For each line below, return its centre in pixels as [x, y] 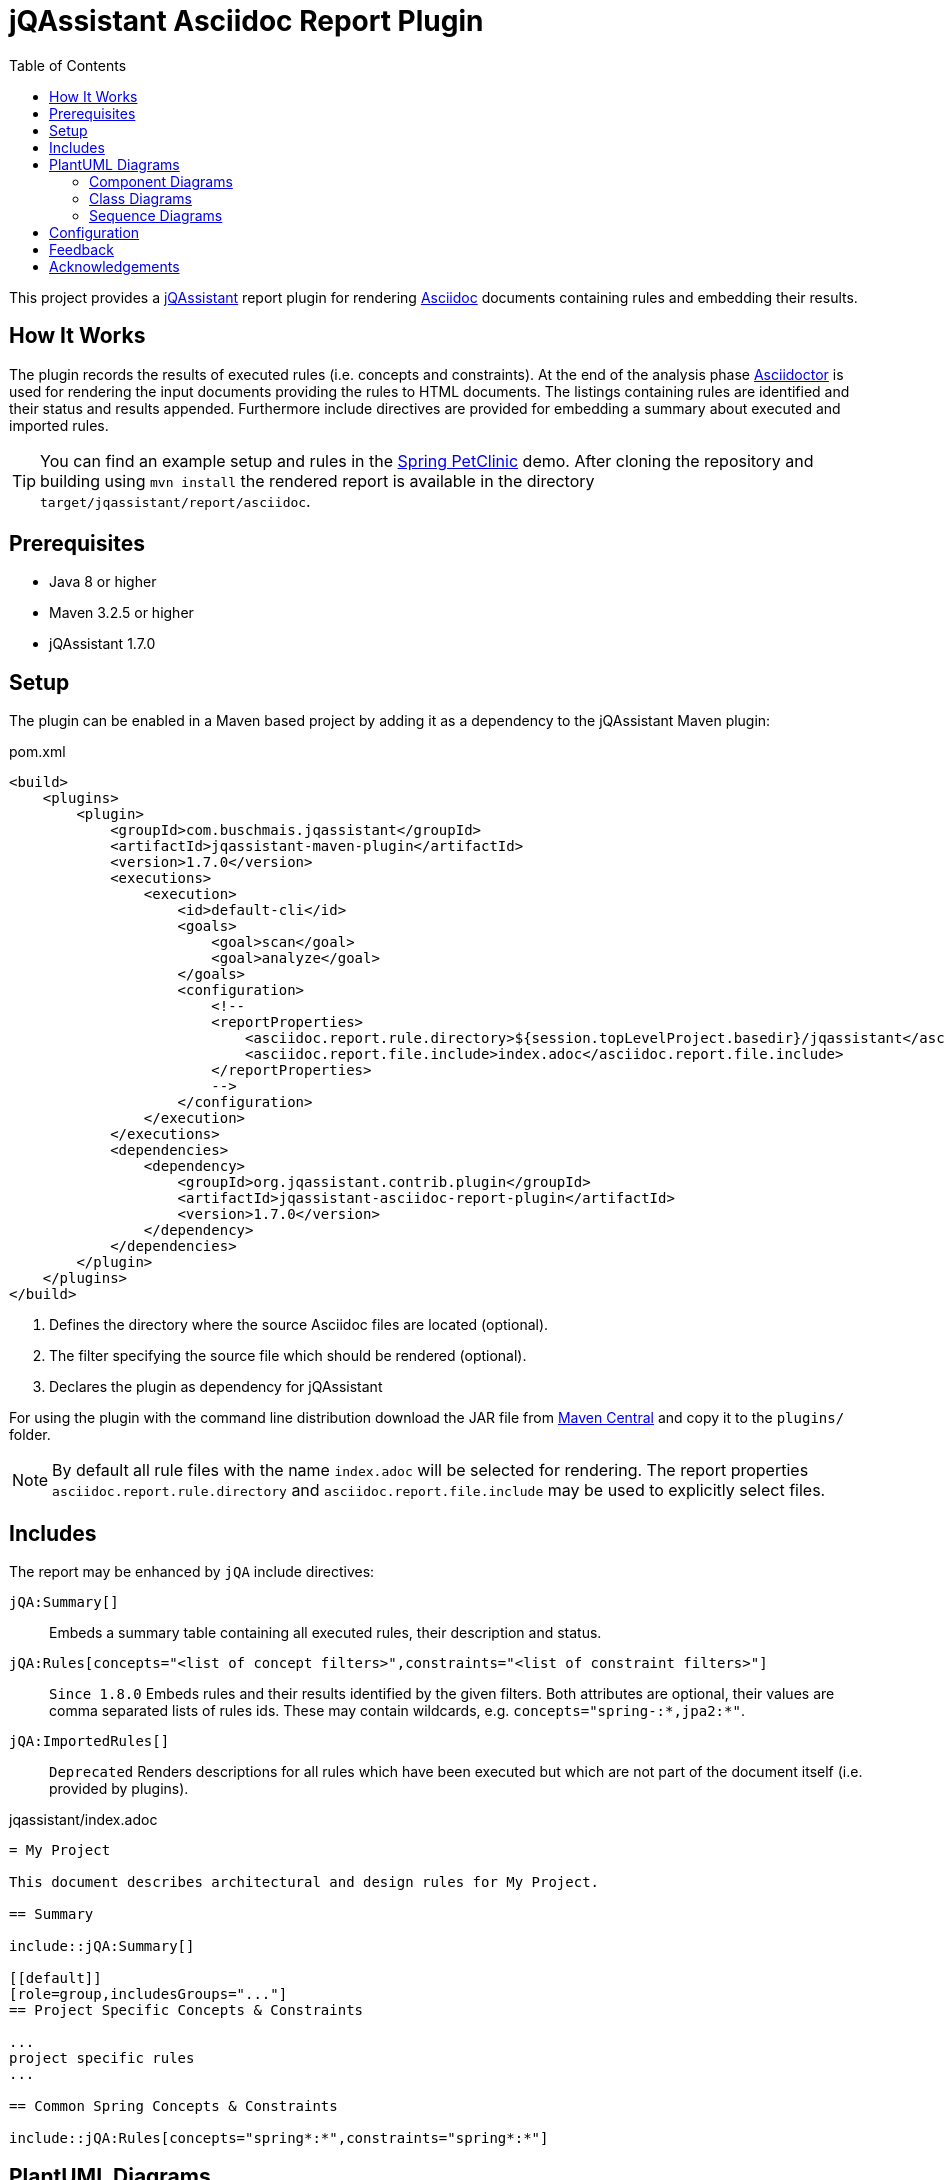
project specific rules [102, 2058]
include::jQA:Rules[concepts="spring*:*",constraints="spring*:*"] [279, 2138]
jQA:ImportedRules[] [89, 1741]
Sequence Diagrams [156, 215]
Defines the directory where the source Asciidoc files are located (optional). [299, 1325]
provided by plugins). [119, 1789]
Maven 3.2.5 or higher [121, 613]
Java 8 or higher [103, 582]
